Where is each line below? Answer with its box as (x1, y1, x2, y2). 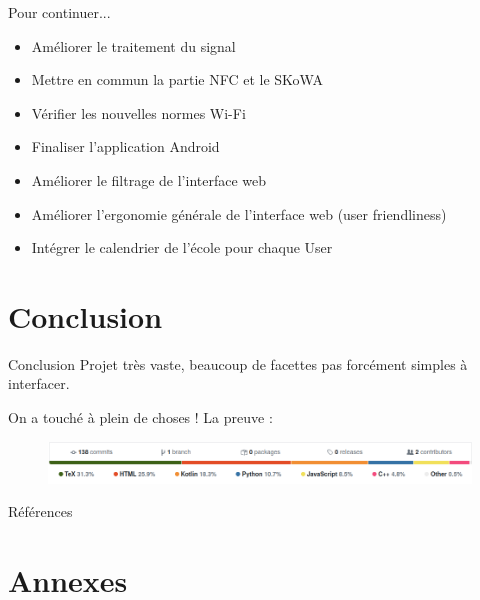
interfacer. (8, 373, 70, 394)
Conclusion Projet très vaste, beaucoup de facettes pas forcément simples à (8, 353, 468, 374)
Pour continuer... (8, 2, 111, 22)
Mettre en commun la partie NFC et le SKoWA (31, 69, 323, 90)
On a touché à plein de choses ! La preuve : (8, 407, 273, 428)
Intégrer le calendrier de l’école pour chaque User (31, 237, 333, 258)
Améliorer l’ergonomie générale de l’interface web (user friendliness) (31, 203, 447, 224)
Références (8, 501, 73, 522)
